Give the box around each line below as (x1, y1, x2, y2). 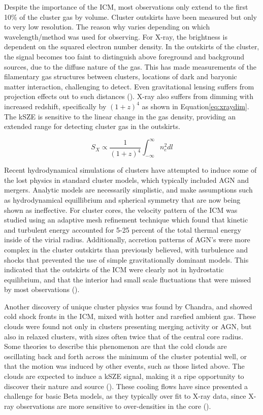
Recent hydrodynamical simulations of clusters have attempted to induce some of (4, 165, 257, 175)
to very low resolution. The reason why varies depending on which (4, 21, 210, 32)
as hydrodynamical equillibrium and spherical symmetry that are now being (4, 194, 241, 205)
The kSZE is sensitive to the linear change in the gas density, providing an (4, 111, 236, 121)
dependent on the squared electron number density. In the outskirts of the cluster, (4, 41, 259, 52)
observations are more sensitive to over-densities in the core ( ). (16, 400, 211, 411)
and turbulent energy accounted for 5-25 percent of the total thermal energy (4, 224, 241, 235)
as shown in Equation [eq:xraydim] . (142, 101, 249, 111)
